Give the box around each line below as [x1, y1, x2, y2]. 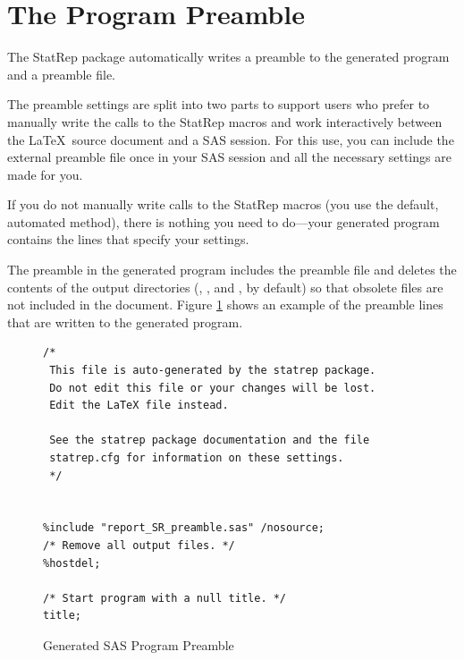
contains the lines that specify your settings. [7, 230, 249, 249]
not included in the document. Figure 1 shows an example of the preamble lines [7, 295, 443, 314]
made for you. [7, 165, 83, 183]
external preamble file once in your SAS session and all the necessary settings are [7, 148, 451, 166]
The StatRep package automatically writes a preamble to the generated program [7, 47, 450, 66]
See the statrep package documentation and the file [49, 434, 370, 447]
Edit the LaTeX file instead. [49, 399, 229, 412]
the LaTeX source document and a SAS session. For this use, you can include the [7, 130, 454, 148]
